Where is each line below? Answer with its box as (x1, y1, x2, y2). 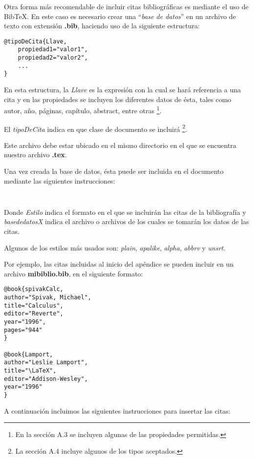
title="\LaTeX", (4, 367, 57, 374)
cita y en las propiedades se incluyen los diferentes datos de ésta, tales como (4, 94, 232, 104)
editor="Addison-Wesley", (4, 375, 88, 382)
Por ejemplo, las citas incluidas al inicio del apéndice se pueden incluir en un (4, 259, 233, 269)
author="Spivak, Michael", (4, 294, 91, 301)
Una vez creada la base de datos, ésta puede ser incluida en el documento (4, 166, 224, 176)
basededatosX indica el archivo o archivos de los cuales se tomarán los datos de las (4, 216, 249, 227)
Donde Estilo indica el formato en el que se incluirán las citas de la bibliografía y (4, 207, 246, 217)
